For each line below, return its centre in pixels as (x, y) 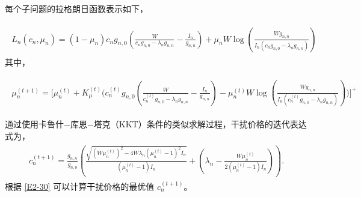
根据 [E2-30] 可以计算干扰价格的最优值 (80, 186)
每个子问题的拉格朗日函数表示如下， (76, 8)
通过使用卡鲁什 (34, 124)
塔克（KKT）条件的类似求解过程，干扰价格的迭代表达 (200, 124)
